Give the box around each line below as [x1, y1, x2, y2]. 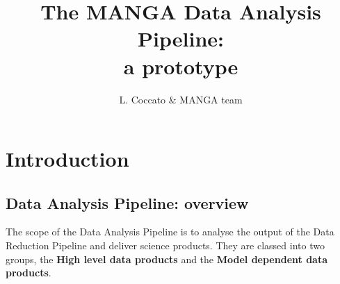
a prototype [123, 51, 238, 80]
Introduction [6, 144, 129, 173]
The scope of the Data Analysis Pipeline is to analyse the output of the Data [6, 224, 334, 239]
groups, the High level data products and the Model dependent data [6, 251, 327, 266]
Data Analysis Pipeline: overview [6, 192, 249, 213]
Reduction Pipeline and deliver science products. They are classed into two [6, 238, 325, 253]
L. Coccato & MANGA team [119, 92, 243, 106]
